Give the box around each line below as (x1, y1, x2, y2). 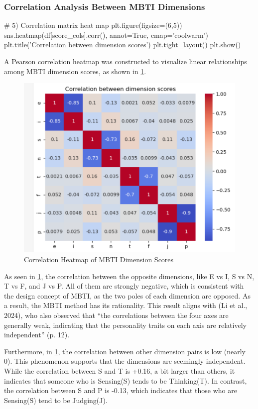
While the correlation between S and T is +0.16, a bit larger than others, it (4, 365, 235, 376)
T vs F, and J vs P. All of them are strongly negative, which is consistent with (4, 281, 244, 291)
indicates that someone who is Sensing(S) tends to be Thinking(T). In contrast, (4, 375, 247, 386)
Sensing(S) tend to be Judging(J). (4, 395, 108, 405)
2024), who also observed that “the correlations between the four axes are (4, 309, 229, 320)
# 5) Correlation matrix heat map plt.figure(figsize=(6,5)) (4, 20, 182, 30)
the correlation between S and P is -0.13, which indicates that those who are (4, 385, 237, 396)
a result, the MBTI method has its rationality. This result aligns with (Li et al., (4, 300, 248, 310)
